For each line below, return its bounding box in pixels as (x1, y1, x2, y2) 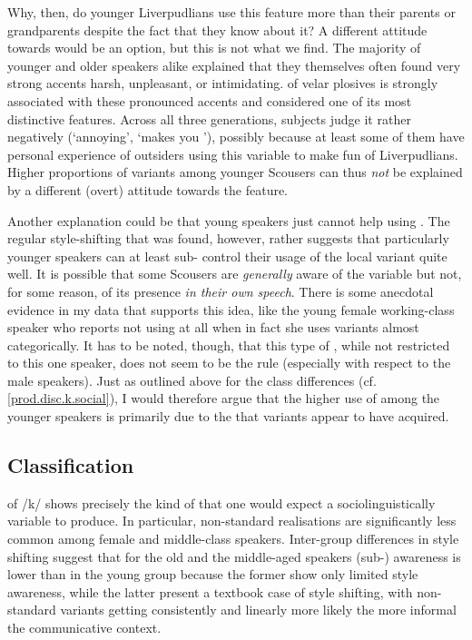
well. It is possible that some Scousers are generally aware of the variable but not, (7, 264, 462, 283)
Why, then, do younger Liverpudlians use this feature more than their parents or (7, 3, 456, 21)
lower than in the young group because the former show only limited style (7, 565, 418, 584)
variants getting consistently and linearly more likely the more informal (60, 600, 457, 619)
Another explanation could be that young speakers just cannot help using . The (7, 211, 450, 230)
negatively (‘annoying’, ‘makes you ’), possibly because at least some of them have (7, 127, 465, 146)
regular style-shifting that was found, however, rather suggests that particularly (7, 229, 449, 248)
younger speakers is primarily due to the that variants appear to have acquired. (7, 407, 449, 426)
